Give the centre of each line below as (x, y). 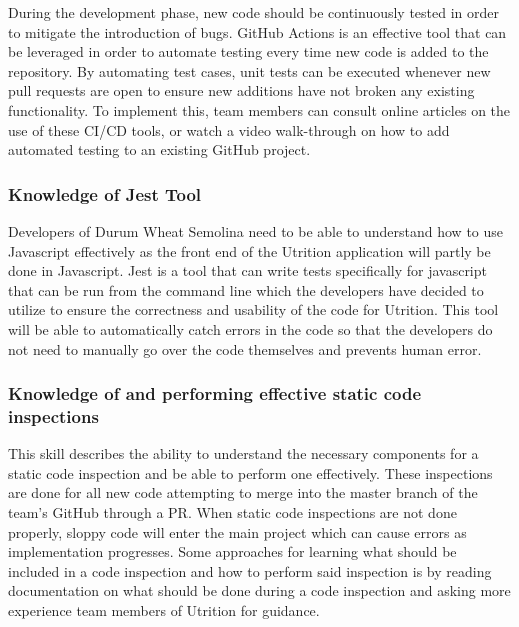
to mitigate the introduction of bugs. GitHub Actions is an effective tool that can (257, 31)
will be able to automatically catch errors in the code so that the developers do (250, 328)
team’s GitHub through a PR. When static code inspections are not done (232, 512)
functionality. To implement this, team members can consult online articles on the (259, 109)
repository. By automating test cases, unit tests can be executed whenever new (249, 70)
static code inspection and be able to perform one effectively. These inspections (250, 472)
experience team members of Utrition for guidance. (164, 610)
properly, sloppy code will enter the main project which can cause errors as (237, 531)
